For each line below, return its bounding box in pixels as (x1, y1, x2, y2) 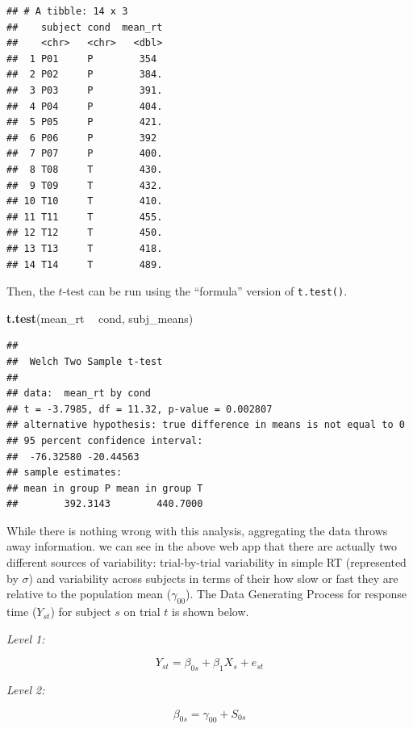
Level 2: (6, 681, 45, 698)
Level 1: (6, 630, 45, 647)
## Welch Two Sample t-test (6, 355, 163, 367)
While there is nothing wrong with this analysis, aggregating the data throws (6, 522, 388, 538)
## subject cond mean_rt (6, 21, 163, 33)
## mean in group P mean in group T (6, 482, 203, 494)
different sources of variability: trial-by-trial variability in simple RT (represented (6, 554, 407, 571)
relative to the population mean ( (6, 585, 172, 602)
